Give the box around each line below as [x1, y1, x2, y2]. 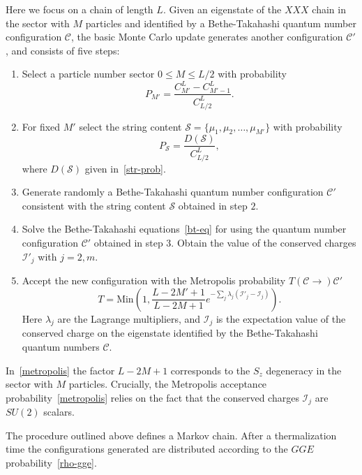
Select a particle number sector [22, 66, 155, 81]
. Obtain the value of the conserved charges [171, 235, 356, 249]
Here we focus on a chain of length [6, 2, 153, 16]
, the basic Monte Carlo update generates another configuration [71, 29, 343, 44]
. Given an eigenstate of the [163, 2, 282, 16]
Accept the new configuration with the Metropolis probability [22, 272, 286, 287]
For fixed [22, 119, 61, 133]
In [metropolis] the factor [6, 363, 115, 377]
